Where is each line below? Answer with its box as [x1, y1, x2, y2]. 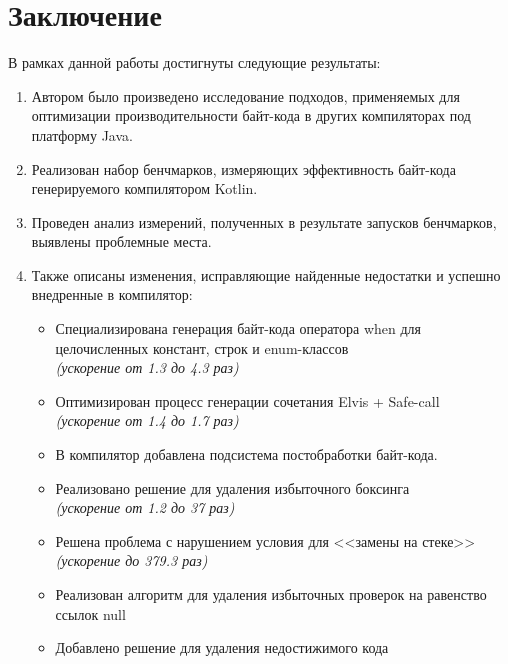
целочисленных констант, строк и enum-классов [55, 337, 349, 358]
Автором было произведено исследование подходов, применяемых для [31, 85, 460, 106]
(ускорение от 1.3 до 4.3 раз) [55, 357, 239, 378]
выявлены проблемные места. [31, 231, 212, 252]
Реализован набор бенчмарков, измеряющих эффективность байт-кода [31, 158, 456, 179]
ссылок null [55, 603, 126, 624]
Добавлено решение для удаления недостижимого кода [55, 637, 389, 658]
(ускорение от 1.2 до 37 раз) [55, 497, 235, 518]
